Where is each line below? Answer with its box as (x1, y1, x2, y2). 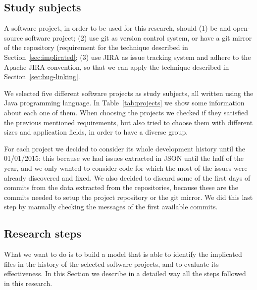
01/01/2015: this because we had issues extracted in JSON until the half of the (4, 153, 244, 163)
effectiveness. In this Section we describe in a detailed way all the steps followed (4, 268, 246, 279)
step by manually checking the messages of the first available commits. (4, 201, 218, 212)
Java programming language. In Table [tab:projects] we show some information (4, 97, 245, 108)
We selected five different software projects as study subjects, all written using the (4, 88, 254, 98)
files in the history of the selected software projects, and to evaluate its (4, 258, 219, 269)
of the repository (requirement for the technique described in (4, 42, 188, 52)
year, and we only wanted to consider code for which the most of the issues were (4, 162, 248, 173)
